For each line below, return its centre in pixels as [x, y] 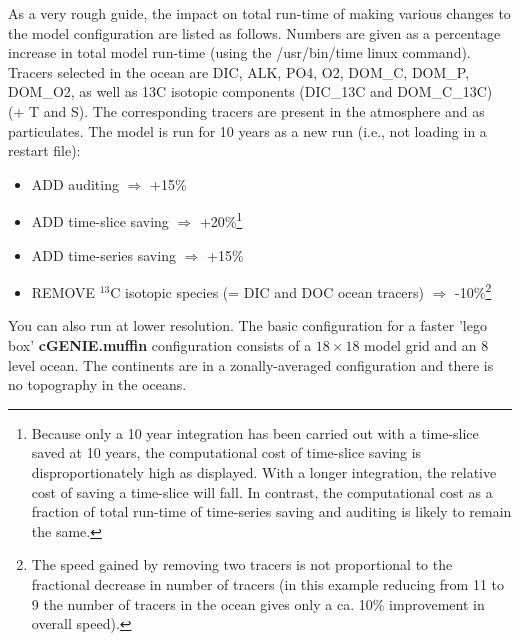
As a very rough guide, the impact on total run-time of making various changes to [259, 13]
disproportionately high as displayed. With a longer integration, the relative [264, 472]
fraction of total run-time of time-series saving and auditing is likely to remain [271, 511]
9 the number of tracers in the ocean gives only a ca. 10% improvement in [258, 603]
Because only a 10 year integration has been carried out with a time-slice [255, 432]
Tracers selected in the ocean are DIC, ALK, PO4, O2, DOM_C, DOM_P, [239, 71]
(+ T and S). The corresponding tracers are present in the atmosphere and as [246, 110]
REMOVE [63, 291]
